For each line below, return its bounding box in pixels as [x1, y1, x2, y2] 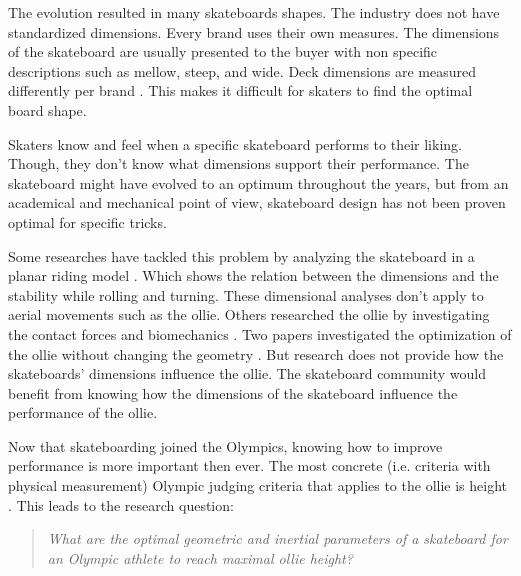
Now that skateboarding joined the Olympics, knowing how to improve [8, 435, 443, 456]
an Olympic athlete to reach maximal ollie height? [47, 547, 353, 568]
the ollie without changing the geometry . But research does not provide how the [8, 343, 504, 364]
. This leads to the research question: [8, 494, 234, 515]
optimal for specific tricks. [8, 211, 167, 232]
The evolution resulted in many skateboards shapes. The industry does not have [8, 2, 500, 22]
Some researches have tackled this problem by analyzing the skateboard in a [8, 245, 475, 266]
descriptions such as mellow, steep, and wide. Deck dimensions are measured [8, 60, 476, 81]
